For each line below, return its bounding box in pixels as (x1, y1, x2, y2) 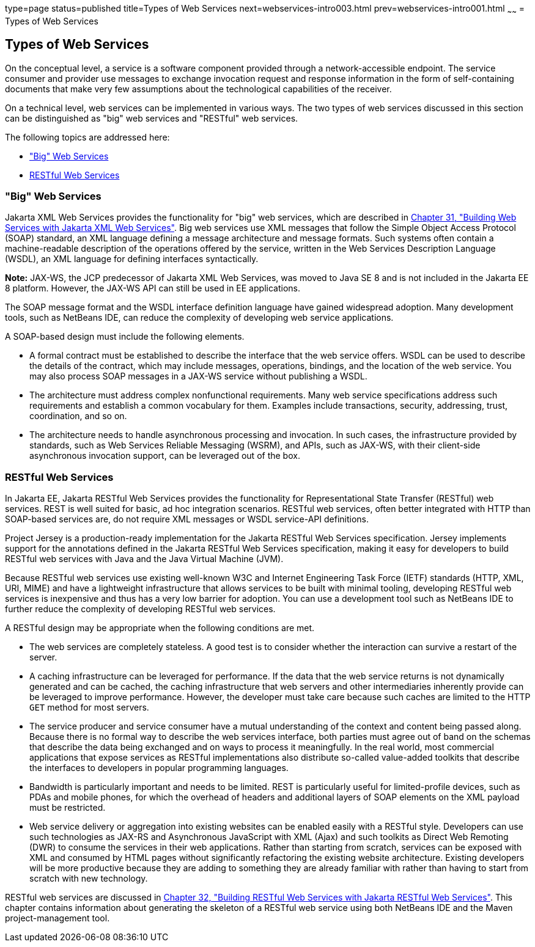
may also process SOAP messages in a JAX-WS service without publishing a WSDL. (29, 371, 367, 382)
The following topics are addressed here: (5, 131, 170, 142)
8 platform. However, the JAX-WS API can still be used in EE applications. (5, 283, 300, 294)
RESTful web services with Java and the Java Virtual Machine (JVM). (5, 554, 284, 565)
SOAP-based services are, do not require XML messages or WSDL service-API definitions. (5, 514, 369, 525)
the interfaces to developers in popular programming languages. (29, 762, 289, 773)
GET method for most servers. (29, 702, 149, 713)
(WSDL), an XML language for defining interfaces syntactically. (5, 254, 259, 265)
